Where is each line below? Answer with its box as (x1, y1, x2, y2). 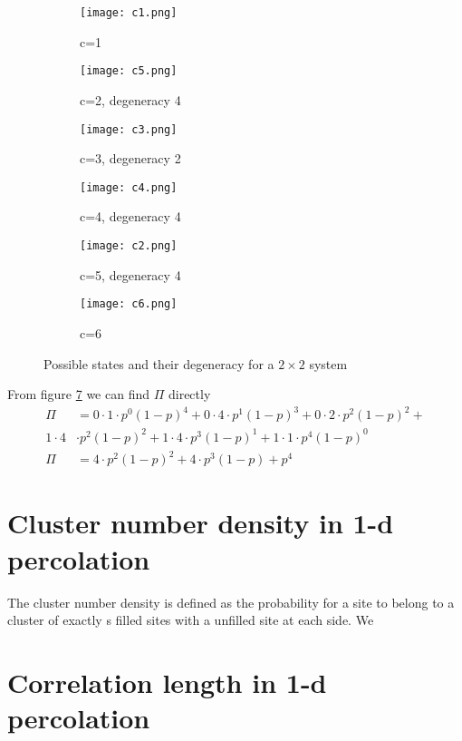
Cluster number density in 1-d (7, 504, 394, 541)
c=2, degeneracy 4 (80, 90, 181, 109)
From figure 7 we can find (7, 385, 150, 404)
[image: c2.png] (80, 239, 178, 252)
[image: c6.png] (80, 297, 178, 311)
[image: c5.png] (80, 64, 178, 78)
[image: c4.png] (80, 180, 178, 194)
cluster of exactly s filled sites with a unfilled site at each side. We (7, 610, 374, 629)
